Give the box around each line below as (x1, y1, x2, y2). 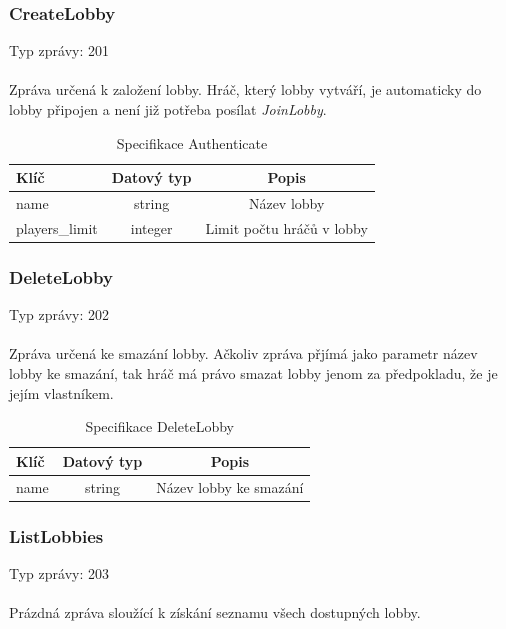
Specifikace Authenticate (116, 132, 268, 153)
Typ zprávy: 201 (9, 40, 109, 61)
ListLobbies (9, 523, 104, 548)
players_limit (16, 217, 98, 238)
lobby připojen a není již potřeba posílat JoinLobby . (9, 99, 327, 119)
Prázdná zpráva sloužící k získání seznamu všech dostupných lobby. (9, 602, 421, 623)
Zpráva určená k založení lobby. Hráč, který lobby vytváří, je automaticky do (9, 79, 482, 100)
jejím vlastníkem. (9, 382, 114, 403)
